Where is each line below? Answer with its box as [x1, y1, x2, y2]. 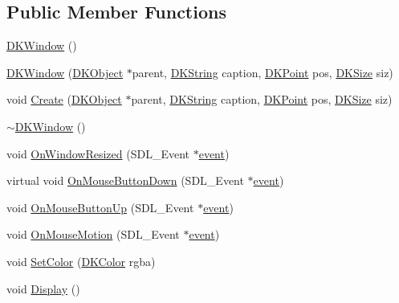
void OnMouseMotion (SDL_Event [6, 226, 180, 243]
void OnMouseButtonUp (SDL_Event [6, 199, 194, 215]
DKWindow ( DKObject [6, 63, 124, 80]
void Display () [6, 280, 80, 297]
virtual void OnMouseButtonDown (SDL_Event [6, 172, 244, 189]
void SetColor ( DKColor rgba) [6, 252, 156, 269]
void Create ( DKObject [6, 91, 122, 108]
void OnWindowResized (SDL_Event [6, 145, 190, 162]
